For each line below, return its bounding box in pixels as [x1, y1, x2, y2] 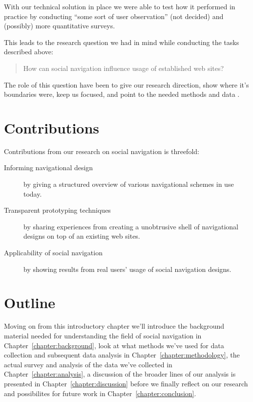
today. [23, 188, 42, 199]
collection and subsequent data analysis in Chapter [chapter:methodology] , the [4, 350, 240, 360]
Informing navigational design [4, 162, 93, 173]
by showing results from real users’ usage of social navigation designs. [23, 264, 232, 274]
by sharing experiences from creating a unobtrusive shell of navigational [23, 221, 238, 231]
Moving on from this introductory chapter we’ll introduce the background [4, 321, 225, 331]
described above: [4, 46, 53, 57]
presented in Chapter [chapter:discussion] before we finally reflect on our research [4, 378, 248, 388]
